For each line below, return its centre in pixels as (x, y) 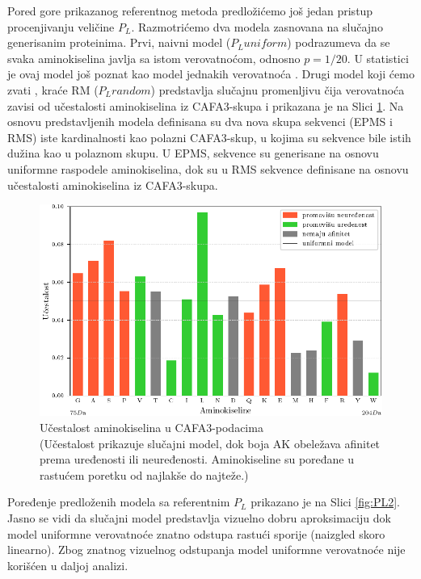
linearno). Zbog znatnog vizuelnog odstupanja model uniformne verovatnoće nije (206, 550)
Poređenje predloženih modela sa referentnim (119, 502)
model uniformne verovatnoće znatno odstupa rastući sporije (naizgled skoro (196, 533)
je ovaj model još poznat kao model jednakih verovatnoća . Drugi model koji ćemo (211, 74)
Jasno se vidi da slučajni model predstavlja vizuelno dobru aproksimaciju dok (199, 517)
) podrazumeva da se (339, 42)
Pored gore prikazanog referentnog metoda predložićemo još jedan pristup (190, 10)
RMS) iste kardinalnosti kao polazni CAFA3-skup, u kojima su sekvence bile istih (209, 137)
